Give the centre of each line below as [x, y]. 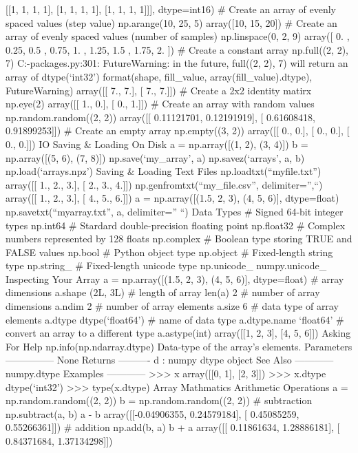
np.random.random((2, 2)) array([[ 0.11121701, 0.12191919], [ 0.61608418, [160, 117]
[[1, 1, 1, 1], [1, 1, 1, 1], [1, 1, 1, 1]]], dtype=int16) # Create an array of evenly [171, 9]
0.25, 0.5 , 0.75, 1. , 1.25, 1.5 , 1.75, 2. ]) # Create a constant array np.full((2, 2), [177, 49]
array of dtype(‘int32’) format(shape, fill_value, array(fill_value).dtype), [159, 76]
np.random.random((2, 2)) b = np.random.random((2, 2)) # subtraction [159, 400]
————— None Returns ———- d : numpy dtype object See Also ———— [170, 360]
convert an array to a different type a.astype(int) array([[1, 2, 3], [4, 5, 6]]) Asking [178, 333]
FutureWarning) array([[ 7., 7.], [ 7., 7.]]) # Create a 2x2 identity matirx [159, 90]
